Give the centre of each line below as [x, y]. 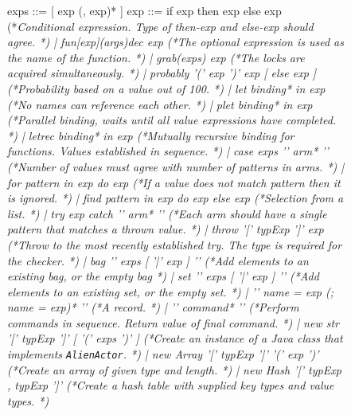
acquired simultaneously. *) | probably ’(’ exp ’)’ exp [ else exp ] [162, 73]
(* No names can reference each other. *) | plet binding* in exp [160, 104]
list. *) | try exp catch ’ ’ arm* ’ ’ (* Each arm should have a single [167, 213]
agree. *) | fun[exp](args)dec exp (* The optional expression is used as [175, 42]
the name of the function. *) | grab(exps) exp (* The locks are [156, 57]
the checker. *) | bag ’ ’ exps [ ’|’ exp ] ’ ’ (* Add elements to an [158, 260]
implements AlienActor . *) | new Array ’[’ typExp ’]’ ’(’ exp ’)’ [163, 354]
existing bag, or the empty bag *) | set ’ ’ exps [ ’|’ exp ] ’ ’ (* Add [163, 276]
